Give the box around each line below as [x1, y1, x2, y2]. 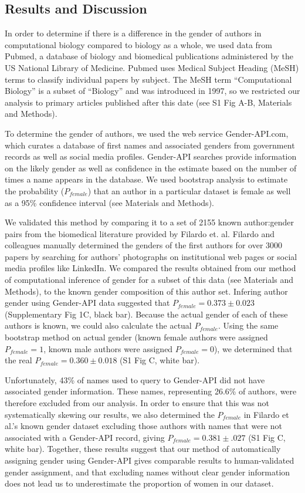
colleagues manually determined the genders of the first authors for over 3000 [5, 239, 283, 251]
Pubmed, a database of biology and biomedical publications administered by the [5, 50, 294, 62]
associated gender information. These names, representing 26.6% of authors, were [5, 385, 297, 397]
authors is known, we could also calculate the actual [5, 319, 192, 332]
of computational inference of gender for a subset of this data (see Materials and [5, 273, 294, 286]
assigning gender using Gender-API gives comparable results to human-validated [5, 454, 294, 466]
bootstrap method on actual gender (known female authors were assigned [5, 331, 268, 343]
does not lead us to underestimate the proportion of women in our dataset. [5, 477, 274, 489]
